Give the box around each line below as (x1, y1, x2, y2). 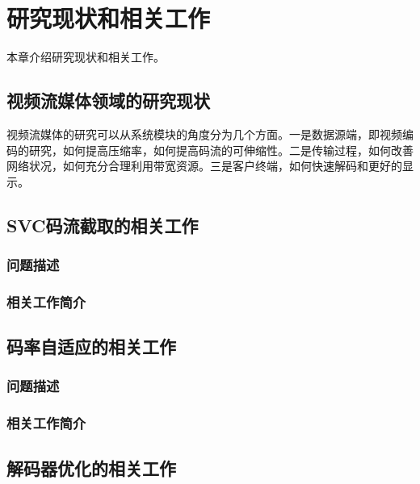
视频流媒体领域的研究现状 (6, 88, 210, 113)
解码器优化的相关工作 (6, 455, 176, 480)
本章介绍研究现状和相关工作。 (6, 48, 165, 65)
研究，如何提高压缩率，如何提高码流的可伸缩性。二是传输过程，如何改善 (28, 141, 414, 158)
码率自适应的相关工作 (6, 334, 176, 359)
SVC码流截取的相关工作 (6, 212, 199, 237)
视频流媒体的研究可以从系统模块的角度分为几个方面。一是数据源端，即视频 (6, 125, 402, 142)
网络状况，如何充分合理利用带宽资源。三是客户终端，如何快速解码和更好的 (6, 157, 402, 174)
